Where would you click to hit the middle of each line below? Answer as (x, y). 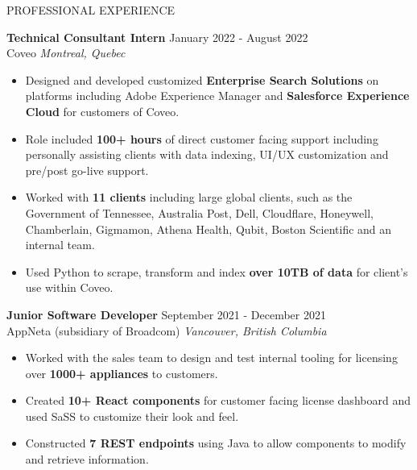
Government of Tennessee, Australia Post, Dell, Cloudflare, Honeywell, (199, 212)
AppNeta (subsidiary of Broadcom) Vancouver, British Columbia (167, 330)
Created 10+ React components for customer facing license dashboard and (218, 400)
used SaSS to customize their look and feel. (132, 416)
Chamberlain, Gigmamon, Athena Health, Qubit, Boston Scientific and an (208, 229)
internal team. (60, 245)
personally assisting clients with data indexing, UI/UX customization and (207, 154)
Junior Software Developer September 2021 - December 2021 (166, 314)
